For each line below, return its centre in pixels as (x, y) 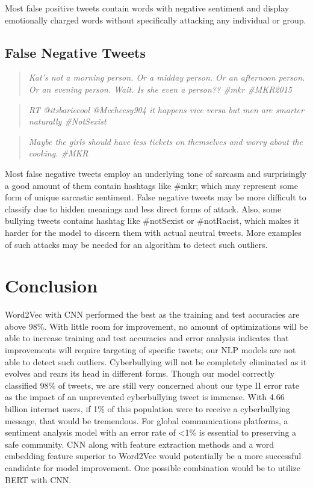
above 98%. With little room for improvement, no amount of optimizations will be (156, 326)
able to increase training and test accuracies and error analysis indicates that (147, 338)
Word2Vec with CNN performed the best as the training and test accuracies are (152, 314)
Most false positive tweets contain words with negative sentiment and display (147, 8)
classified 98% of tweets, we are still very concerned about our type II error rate (152, 385)
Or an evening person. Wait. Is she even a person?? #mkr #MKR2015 (160, 89)
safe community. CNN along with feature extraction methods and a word (140, 444)
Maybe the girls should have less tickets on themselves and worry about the (166, 141)
